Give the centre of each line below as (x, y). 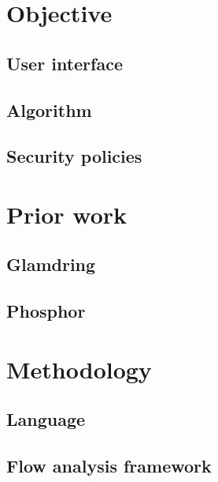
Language (46, 419)
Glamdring (51, 264)
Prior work (67, 214)
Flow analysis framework (109, 466)
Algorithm (49, 109)
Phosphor (46, 311)
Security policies (74, 156)
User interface (65, 63)
